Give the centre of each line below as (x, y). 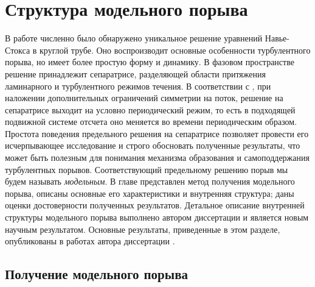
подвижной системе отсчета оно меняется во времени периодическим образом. (151, 122)
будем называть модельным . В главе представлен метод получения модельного (150, 181)
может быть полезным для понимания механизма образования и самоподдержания (157, 158)
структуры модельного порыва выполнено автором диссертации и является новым (157, 217)
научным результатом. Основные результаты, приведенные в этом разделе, (143, 229)
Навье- (277, 38)
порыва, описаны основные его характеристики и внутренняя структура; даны (150, 193)
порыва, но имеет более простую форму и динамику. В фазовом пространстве (150, 62)
